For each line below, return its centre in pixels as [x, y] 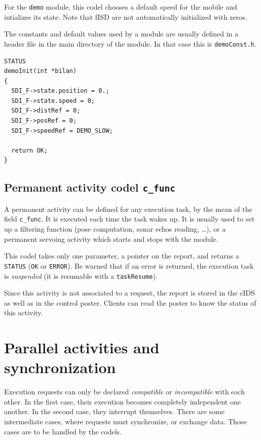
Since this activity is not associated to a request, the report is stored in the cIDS [129, 293]
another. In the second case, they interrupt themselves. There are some [114, 411]
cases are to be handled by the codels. [63, 431]
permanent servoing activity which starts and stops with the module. [111, 239]
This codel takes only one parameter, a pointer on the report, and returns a [122, 256]
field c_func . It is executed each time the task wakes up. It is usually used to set [129, 219]
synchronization [60, 367]
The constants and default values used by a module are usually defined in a [121, 34]
